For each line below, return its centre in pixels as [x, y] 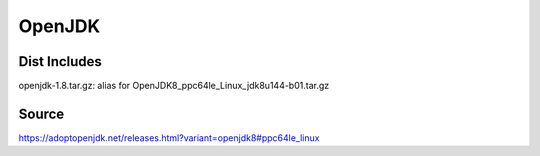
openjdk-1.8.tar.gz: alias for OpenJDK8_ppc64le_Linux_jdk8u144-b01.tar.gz [174, 86]
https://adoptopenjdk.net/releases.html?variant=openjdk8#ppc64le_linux [169, 137]
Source [41, 113]
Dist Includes [60, 61]
